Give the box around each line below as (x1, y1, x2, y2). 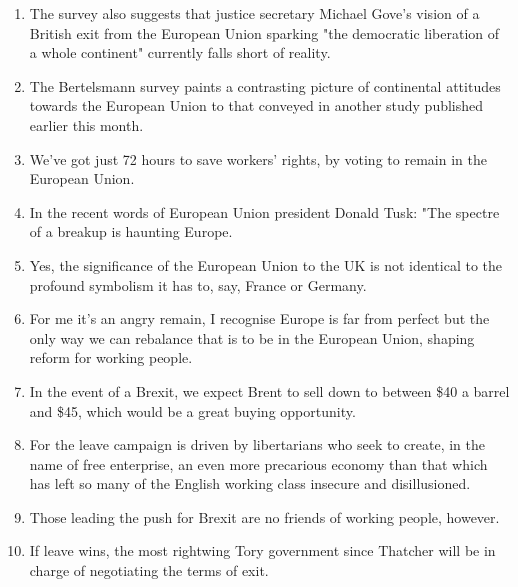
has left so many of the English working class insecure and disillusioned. (29, 473, 471, 494)
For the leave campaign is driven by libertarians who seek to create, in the (29, 434, 486, 455)
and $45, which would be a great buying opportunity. (29, 400, 356, 421)
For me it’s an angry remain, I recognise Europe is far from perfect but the (29, 308, 490, 329)
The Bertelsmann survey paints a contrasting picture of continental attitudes (29, 75, 501, 96)
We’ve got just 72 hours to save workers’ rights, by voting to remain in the (29, 148, 487, 169)
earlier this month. (29, 114, 144, 135)
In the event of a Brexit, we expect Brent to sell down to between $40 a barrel (29, 380, 510, 401)
